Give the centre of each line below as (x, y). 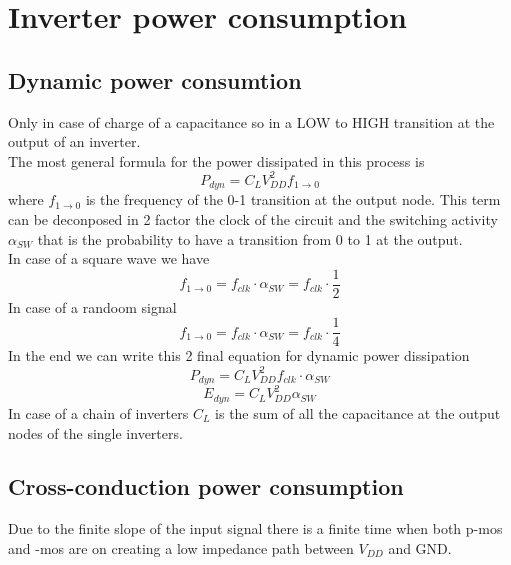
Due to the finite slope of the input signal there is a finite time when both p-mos (255, 528)
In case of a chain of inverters (98, 412)
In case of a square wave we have (109, 258)
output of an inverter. (74, 141)
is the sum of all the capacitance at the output (358, 412)
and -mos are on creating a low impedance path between (181, 547)
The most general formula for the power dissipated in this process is (216, 160)
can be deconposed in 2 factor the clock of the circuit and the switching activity (253, 218)
